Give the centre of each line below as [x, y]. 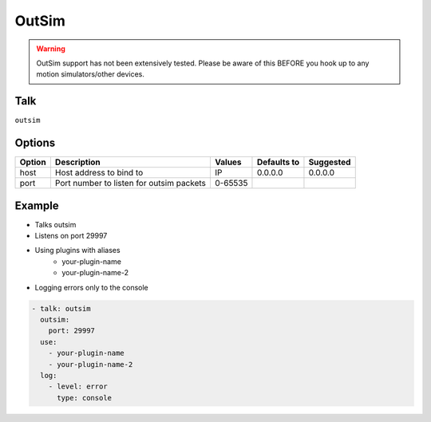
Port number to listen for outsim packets [130, 183]
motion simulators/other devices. [91, 74]
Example [37, 205]
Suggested [330, 162]
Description [78, 162]
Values [229, 162]
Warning [51, 49]
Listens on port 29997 [71, 236]
